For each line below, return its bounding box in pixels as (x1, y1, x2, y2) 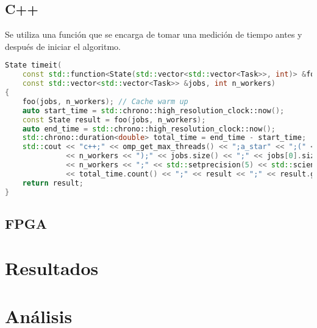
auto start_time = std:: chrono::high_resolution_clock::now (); (22, 106, 285, 115)
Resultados (5, 256, 99, 281)
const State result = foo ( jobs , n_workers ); (22, 115, 206, 124)
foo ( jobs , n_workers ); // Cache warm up (22, 97, 188, 106)
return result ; (22, 178, 84, 187)
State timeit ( (5, 61, 62, 70)
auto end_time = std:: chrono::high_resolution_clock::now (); (22, 124, 276, 133)
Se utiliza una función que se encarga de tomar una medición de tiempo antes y (5, 28, 302, 41)
